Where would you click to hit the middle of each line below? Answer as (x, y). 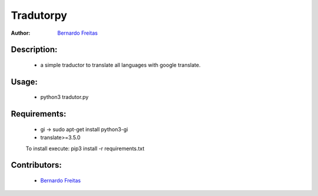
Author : (21, 33)
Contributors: (36, 165)
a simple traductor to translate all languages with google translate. (120, 65)
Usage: (24, 82)
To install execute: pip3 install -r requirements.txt (85, 148)
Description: (34, 50)
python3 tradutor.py (64, 97)
